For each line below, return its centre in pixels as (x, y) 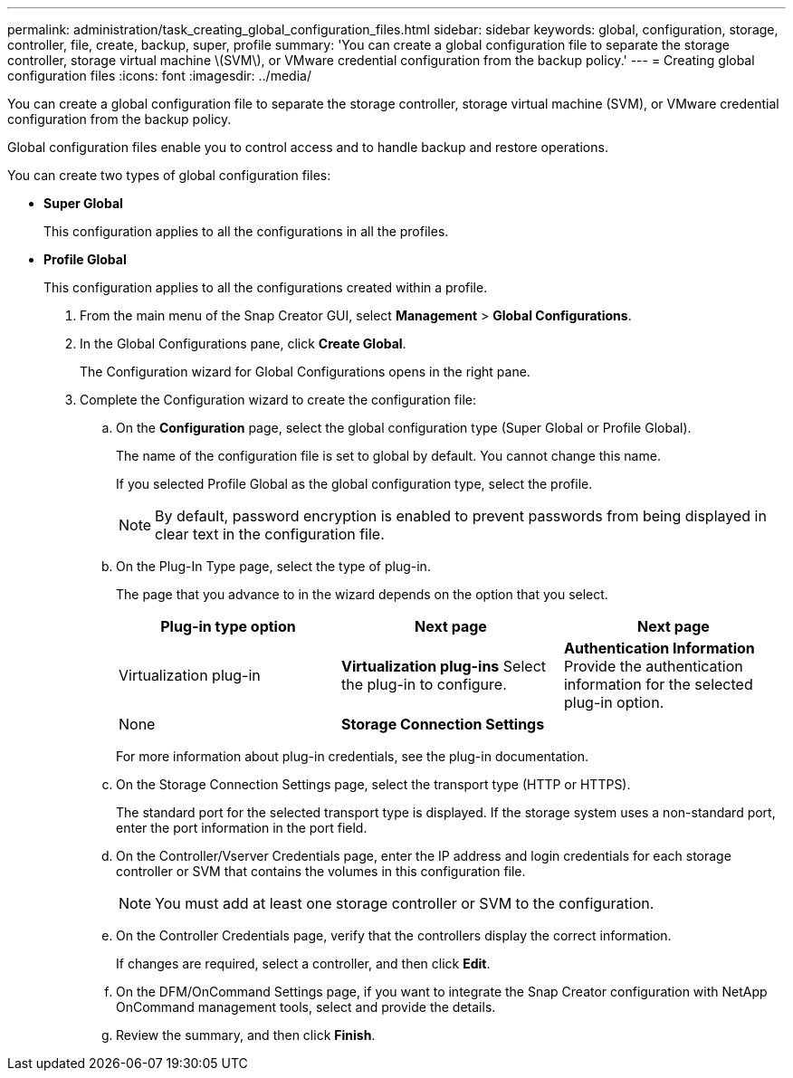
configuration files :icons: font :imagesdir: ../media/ (159, 76)
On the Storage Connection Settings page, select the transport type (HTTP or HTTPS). (373, 784)
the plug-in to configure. (424, 684)
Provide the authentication (653, 666)
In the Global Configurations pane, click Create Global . (243, 343)
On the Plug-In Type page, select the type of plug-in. (273, 566)
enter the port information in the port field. (242, 828)
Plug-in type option (228, 626)
